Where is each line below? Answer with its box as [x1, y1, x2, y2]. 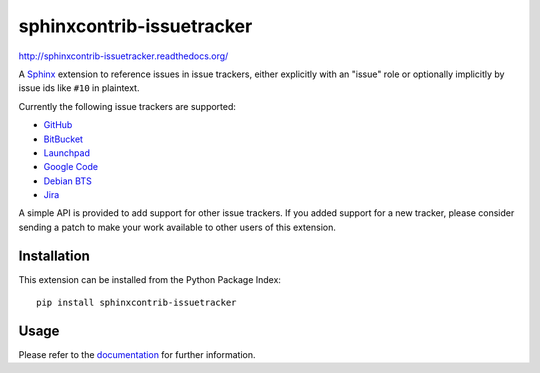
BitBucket [43, 133, 84, 145]
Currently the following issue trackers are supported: [18, 100, 237, 112]
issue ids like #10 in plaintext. [18, 82, 140, 94]
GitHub [43, 119, 73, 131]
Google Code [43, 161, 99, 173]
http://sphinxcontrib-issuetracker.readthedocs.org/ [18, 50, 229, 62]
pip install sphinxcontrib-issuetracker [36, 297, 237, 309]
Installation [18, 247, 90, 264]
